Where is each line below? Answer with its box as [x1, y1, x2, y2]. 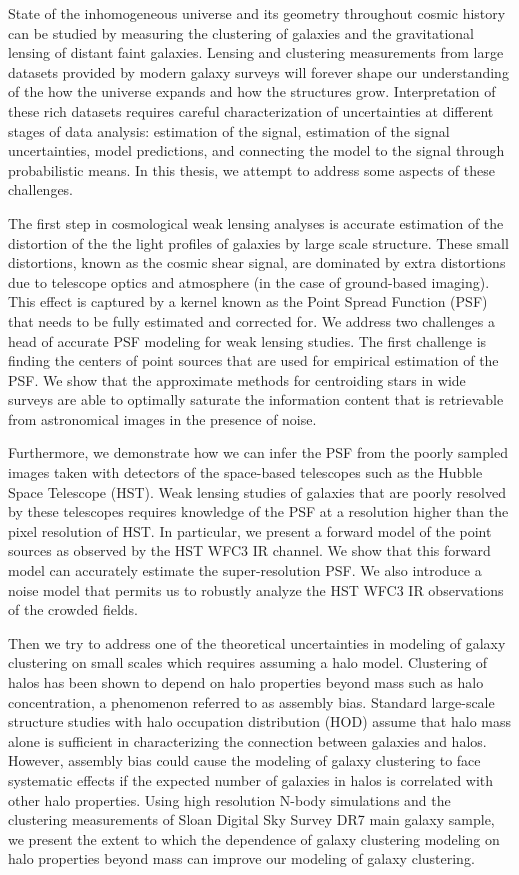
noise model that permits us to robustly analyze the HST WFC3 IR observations [8, 579, 504, 600]
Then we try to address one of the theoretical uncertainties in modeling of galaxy [8, 632, 506, 653]
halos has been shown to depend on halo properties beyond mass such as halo [8, 672, 484, 692]
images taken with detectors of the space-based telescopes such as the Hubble [8, 462, 483, 483]
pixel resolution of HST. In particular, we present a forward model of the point [8, 520, 492, 541]
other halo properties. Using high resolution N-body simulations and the [8, 789, 451, 810]
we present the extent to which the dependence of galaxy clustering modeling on [8, 828, 500, 849]
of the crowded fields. [8, 599, 139, 620]
